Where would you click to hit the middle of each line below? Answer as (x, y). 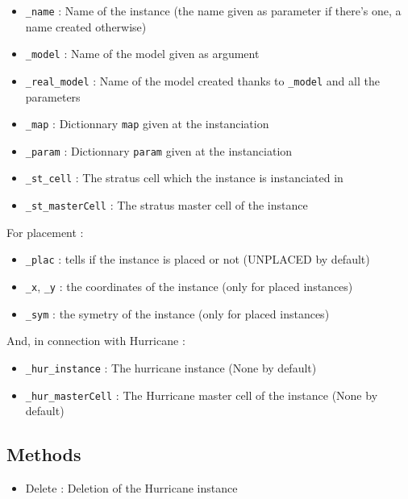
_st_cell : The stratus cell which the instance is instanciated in (184, 178)
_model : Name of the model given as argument (142, 54)
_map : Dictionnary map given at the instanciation (147, 124)
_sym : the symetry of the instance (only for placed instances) (177, 313)
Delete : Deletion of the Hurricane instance (131, 488)
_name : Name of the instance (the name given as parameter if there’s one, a (213, 10)
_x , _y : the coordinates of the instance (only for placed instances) (189, 287)
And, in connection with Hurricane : (96, 341)
